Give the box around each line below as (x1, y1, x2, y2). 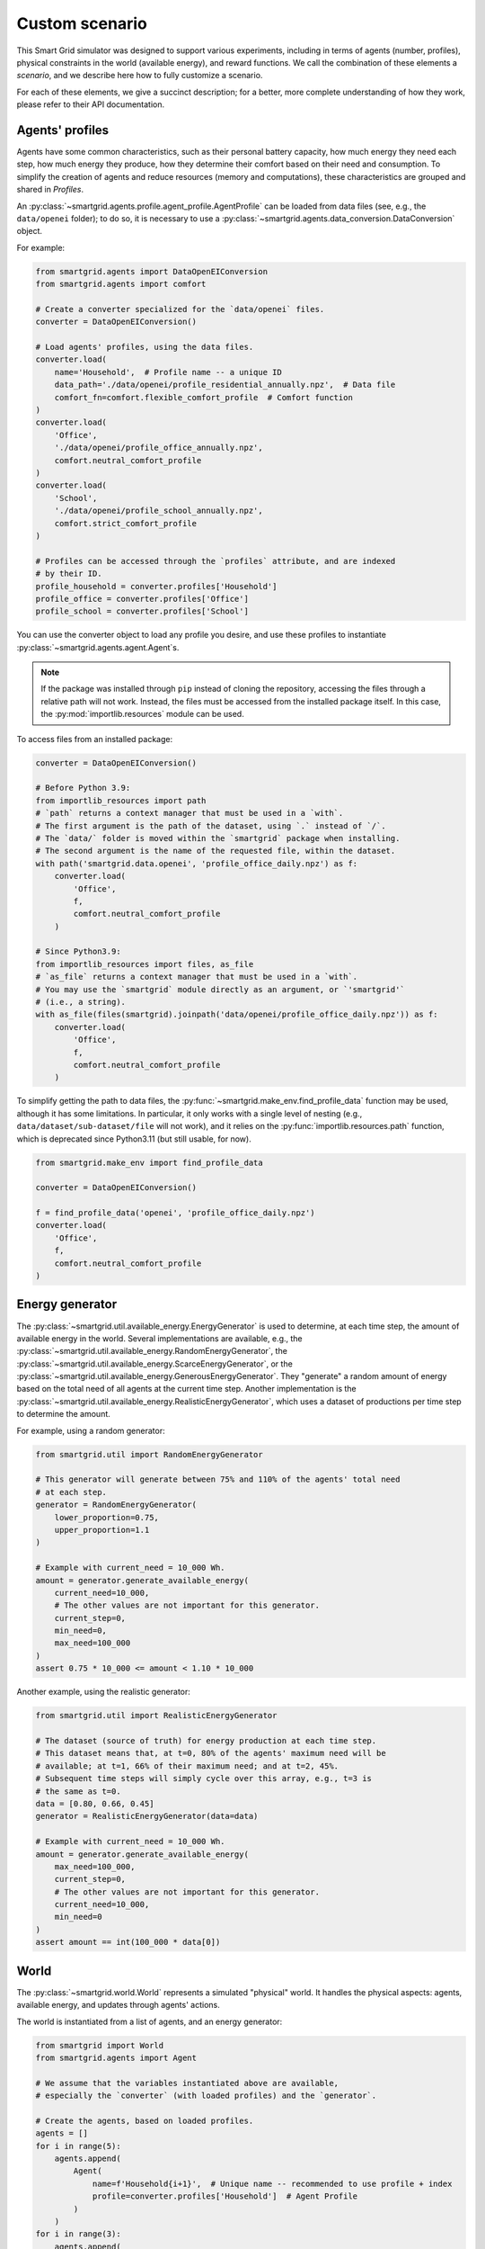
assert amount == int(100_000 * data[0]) (35, 1937, 221, 1948)
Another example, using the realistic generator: (16, 1687, 190, 1698)
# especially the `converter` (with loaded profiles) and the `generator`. (35, 2091, 377, 2101)
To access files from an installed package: (16, 733, 173, 744)
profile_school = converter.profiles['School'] (35, 606, 249, 616)
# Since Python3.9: (35, 946, 121, 957)
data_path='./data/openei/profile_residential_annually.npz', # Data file (54, 380, 396, 390)
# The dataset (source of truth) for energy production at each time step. (35, 1736, 377, 1746)
